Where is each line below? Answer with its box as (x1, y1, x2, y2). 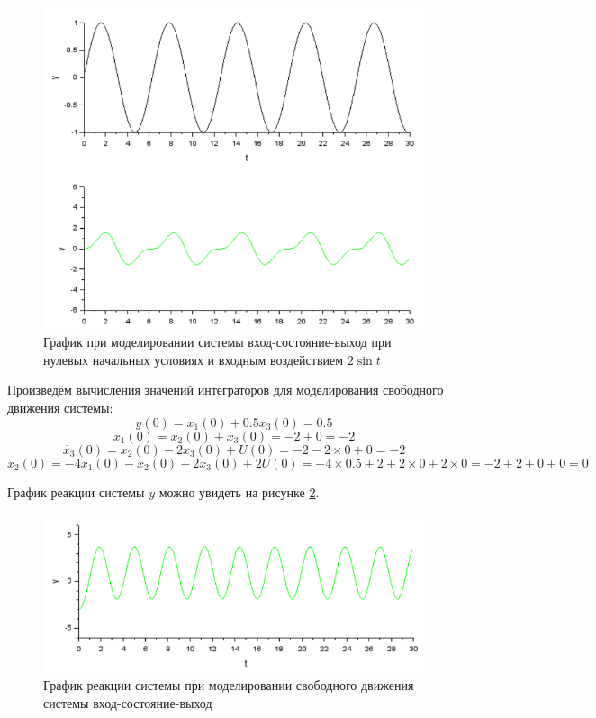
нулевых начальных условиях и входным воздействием (43, 350, 344, 368)
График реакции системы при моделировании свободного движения (43, 675, 414, 694)
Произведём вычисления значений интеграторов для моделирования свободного (7, 380, 444, 399)
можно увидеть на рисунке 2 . (158, 482, 320, 501)
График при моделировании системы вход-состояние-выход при (43, 332, 392, 351)
